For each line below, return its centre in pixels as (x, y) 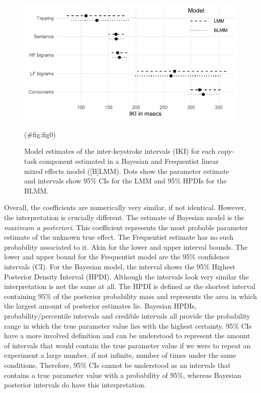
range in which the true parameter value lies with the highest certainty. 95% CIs (128, 325)
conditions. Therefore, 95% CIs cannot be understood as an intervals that (117, 365)
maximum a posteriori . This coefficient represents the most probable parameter (126, 227)
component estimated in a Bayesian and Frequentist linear (129, 161)
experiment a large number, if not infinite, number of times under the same (120, 355)
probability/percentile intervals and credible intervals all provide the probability (127, 315)
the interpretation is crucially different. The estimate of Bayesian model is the (124, 217)
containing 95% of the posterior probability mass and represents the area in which (130, 296)
